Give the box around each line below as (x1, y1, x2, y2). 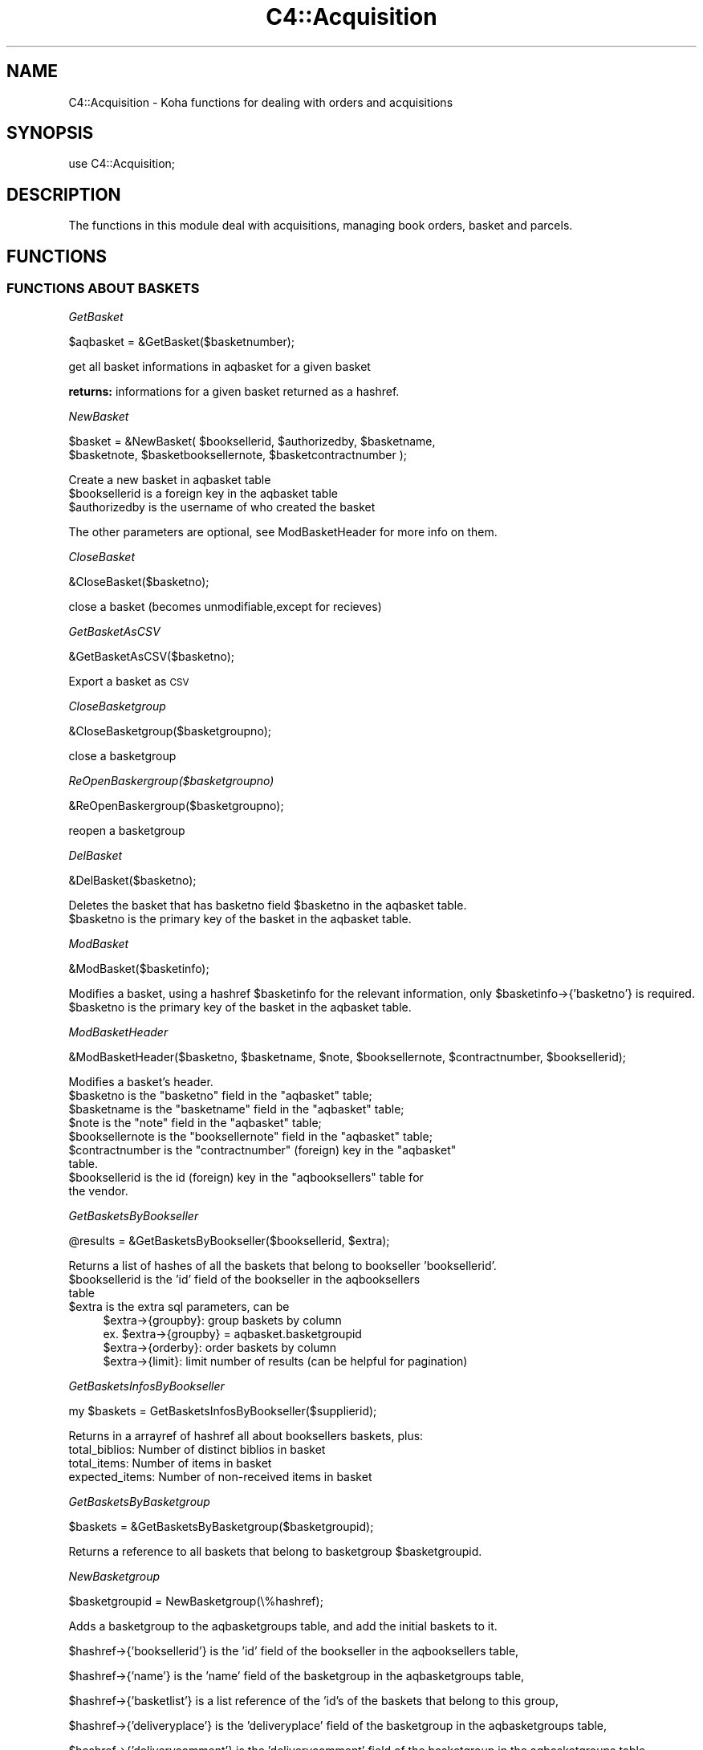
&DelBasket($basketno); (68, 873, 197, 887)
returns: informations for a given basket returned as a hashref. (68, 384, 400, 398)
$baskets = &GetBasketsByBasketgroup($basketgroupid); (68, 1519, 374, 1533)
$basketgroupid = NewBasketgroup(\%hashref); (68, 1593, 323, 1608)
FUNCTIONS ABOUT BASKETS (6, 280, 200, 297)
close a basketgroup (68, 748, 177, 763)
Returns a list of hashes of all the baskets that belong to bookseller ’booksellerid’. (68, 1258, 497, 1272)
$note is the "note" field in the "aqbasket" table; (68, 1115, 322, 1129)
